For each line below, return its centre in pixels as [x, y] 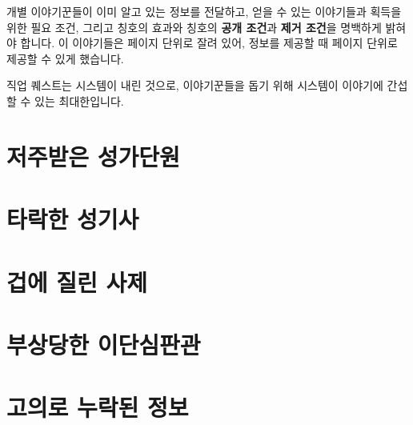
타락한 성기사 [73, 219]
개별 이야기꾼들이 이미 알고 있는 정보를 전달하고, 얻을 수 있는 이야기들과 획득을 [204, 11]
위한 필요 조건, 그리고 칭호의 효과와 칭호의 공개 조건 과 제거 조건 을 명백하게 [194, 27]
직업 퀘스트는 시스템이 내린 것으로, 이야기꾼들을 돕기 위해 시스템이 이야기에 [195, 85]
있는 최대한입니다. [79, 100]
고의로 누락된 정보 [98, 407]
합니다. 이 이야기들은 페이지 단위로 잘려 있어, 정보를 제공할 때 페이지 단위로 [209, 43]
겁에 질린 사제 [77, 281]
